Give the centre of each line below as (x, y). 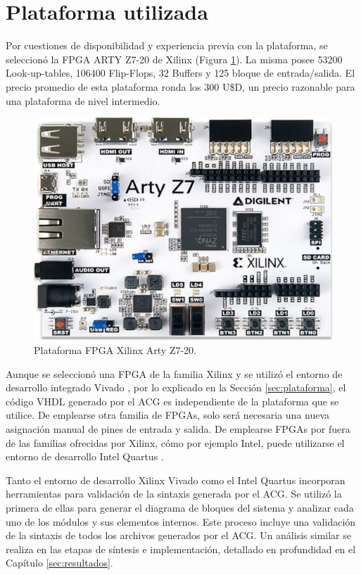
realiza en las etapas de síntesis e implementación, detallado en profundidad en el (181, 549)
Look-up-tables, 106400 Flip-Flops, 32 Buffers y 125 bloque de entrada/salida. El (180, 73)
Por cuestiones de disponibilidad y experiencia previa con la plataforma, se (167, 45)
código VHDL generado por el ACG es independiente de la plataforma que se (172, 401)
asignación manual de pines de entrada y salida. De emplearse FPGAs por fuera (178, 429)
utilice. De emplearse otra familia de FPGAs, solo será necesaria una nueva (168, 415)
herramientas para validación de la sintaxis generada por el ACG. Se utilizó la (174, 494)
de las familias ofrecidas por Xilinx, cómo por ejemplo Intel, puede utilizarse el (175, 442)
